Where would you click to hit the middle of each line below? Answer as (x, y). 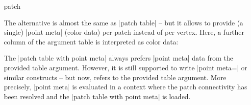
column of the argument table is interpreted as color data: (91, 41)
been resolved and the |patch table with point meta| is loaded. (97, 96)
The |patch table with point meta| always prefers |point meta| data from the (119, 58)
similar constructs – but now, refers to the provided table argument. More (115, 77)
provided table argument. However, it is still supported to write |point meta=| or (126, 67)
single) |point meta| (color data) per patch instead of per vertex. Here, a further (124, 32)
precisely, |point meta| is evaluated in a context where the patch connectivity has (126, 87)
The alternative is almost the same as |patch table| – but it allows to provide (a (124, 22)
